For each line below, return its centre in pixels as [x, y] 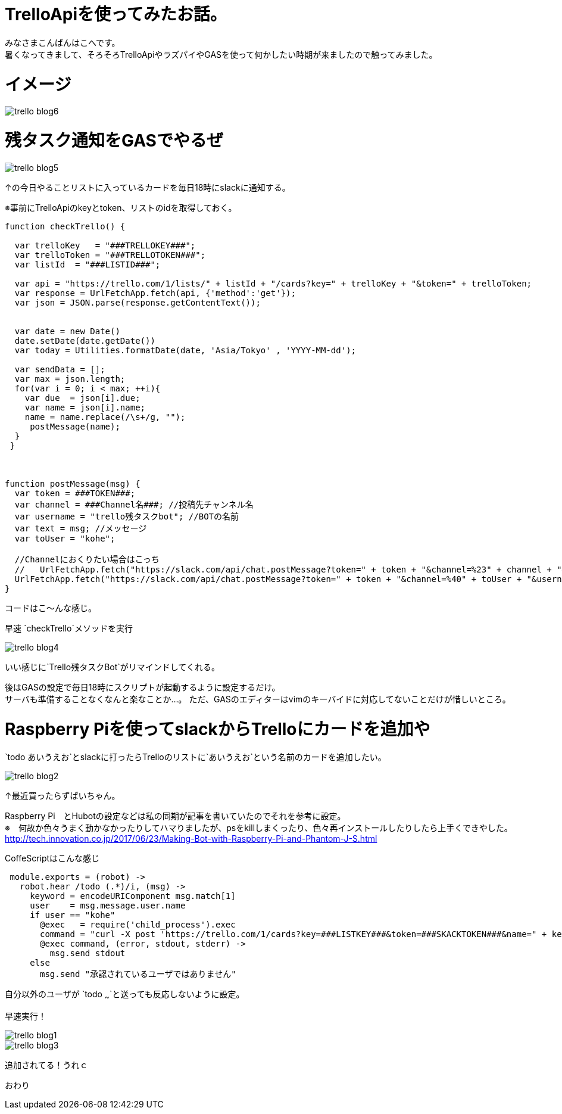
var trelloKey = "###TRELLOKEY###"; [105, 245]
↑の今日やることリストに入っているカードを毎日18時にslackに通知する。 [148, 187]
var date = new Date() [67, 331]
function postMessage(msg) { [73, 483]
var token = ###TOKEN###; [75, 493]
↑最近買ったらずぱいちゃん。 [63, 796]
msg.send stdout [88, 953]
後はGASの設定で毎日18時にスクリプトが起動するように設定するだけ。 [143, 687]
